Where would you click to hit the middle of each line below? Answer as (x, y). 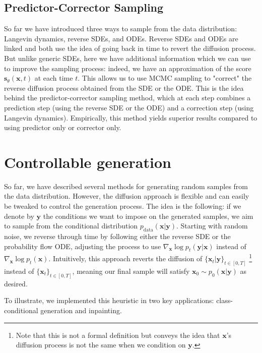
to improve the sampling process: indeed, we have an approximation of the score (128, 68)
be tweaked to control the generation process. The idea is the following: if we (123, 206)
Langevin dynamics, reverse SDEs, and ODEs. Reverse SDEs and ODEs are (121, 38)
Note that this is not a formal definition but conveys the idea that (118, 335)
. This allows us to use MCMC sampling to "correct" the (165, 78)
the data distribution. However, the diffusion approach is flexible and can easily (127, 196)
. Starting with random (212, 226)
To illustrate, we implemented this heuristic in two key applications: (109, 300)
